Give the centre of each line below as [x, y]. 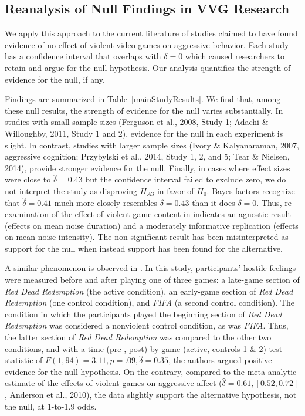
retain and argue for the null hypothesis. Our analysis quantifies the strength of [148, 67]
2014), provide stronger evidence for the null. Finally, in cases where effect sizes [148, 168]
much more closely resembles [106, 202]
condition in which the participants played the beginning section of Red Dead [143, 314]
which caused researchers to [235, 56]
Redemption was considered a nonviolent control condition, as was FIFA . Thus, [147, 325]
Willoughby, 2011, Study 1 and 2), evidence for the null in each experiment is [144, 133]
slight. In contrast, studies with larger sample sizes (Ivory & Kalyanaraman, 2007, [152, 145]
